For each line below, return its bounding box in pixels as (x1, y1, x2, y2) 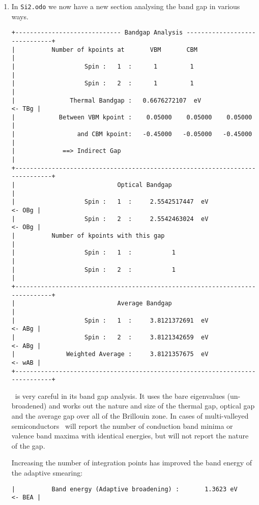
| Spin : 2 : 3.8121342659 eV (11, 333, 209, 341)
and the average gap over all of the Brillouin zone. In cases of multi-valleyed (11, 411, 249, 421)
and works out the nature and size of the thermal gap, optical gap (48, 400, 255, 411)
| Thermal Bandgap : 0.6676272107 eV (11, 97, 202, 104)
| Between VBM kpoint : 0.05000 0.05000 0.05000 (11, 113, 252, 121)
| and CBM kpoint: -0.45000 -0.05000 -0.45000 (11, 131, 252, 138)
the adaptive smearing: (11, 467, 83, 478)
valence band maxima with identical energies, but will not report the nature (11, 430, 249, 441)
